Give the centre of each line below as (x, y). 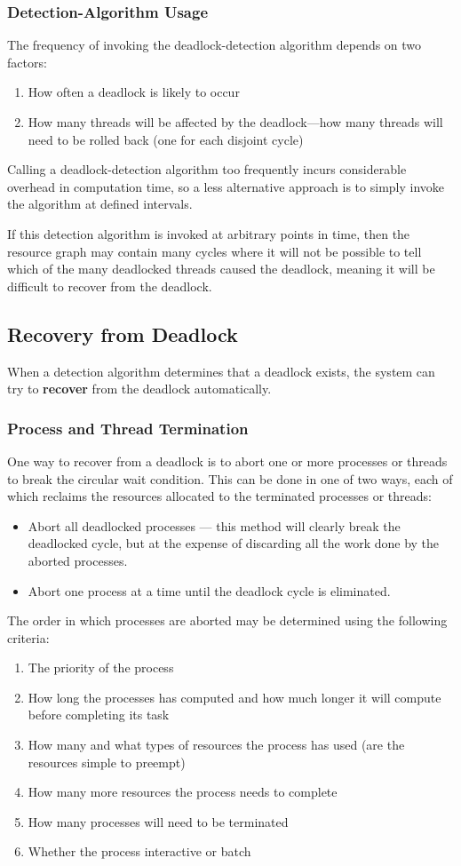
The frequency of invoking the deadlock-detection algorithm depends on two (215, 45)
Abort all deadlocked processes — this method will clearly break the (214, 525)
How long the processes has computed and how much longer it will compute (234, 697)
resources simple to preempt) (107, 762)
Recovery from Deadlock (123, 334)
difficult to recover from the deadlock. (110, 286)
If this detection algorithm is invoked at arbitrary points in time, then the (209, 233)
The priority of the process (101, 667)
